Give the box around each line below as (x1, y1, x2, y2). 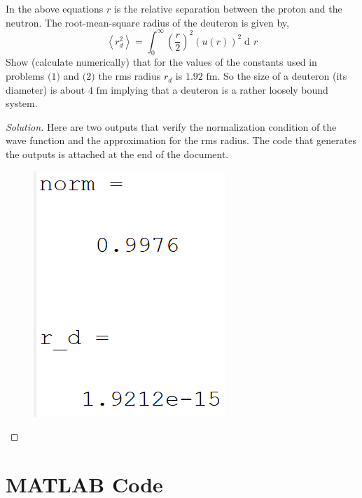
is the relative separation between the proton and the (113, 1, 342, 15)
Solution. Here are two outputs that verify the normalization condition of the (6, 119, 337, 134)
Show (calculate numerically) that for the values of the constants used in (6, 55, 317, 69)
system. (6, 96, 38, 111)
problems (6, 69, 45, 83)
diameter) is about (6, 82, 85, 97)
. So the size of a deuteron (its (217, 69, 347, 83)
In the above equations (6, 1, 104, 15)
